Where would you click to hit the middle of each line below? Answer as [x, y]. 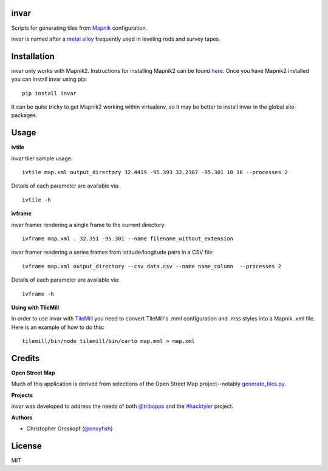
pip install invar [50, 93]
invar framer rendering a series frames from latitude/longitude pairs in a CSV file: [112, 252]
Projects [22, 395]
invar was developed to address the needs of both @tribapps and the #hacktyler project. [122, 406]
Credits [26, 358]
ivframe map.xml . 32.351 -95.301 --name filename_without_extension [128, 239]
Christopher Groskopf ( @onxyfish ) [70, 429]
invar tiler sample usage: [42, 158]
